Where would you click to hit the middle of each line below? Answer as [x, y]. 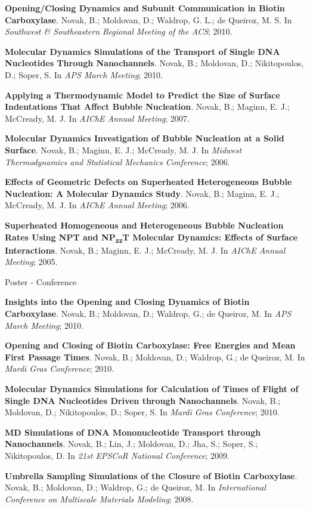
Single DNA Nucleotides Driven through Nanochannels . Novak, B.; [143, 400]
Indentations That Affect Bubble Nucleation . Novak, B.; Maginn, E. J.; [147, 107]
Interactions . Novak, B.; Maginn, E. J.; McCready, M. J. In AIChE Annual [145, 250]
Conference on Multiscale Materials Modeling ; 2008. [99, 499]
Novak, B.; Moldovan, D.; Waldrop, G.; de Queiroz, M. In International [135, 487]
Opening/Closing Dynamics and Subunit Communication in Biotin [145, 8]
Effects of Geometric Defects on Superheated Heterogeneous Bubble [148, 182]
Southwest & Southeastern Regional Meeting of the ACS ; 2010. [119, 31]
